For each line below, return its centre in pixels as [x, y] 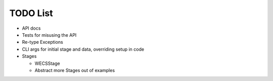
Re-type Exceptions [42, 42]
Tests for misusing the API [49, 35]
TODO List [31, 13]
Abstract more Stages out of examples [75, 70]
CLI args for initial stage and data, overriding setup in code [83, 49]
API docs [31, 28]
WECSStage [47, 63]
